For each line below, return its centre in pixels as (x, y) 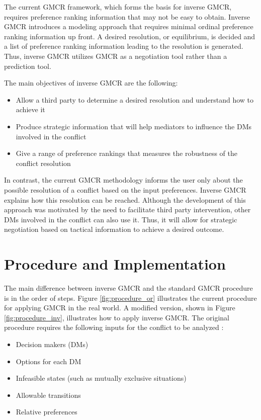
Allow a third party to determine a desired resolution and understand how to (135, 99)
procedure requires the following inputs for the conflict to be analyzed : (114, 327)
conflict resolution (43, 163)
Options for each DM (49, 361)
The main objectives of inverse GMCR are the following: (91, 83)
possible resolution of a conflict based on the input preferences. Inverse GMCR (125, 189)
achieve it (30, 109)
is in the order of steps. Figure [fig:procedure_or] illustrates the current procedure (130, 298)
